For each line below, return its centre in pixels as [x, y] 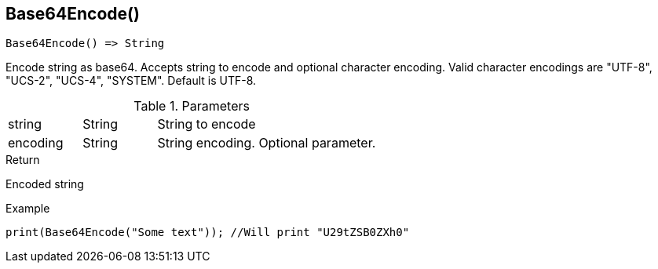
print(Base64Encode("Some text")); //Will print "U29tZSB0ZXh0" [208, 233]
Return [23, 160]
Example [28, 209]
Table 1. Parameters [192, 106]
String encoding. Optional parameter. [267, 143]
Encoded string [45, 184]
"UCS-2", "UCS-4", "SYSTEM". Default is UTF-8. [131, 81]
